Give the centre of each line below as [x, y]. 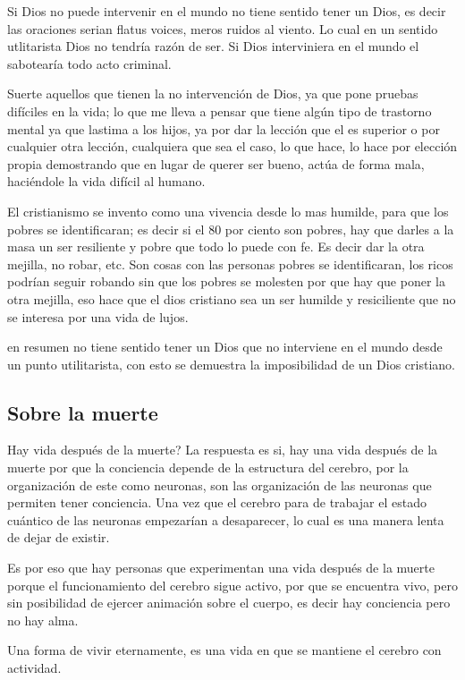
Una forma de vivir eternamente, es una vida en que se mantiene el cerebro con [224, 650]
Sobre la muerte [83, 412]
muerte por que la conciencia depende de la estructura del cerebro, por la [208, 467]
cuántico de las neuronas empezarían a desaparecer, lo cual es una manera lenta [226, 519]
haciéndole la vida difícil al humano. [106, 181]
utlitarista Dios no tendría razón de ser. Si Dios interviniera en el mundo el [213, 46]
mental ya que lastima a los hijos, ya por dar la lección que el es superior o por [224, 128]
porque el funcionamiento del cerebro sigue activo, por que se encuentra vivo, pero [232, 585]
